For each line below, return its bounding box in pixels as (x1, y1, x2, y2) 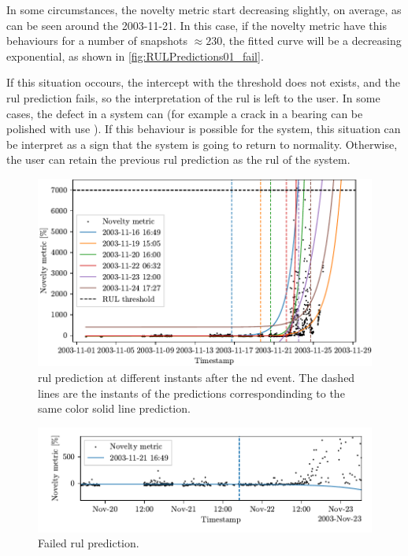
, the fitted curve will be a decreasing (222, 32, 402, 49)
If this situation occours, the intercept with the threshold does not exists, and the (6, 74, 400, 91)
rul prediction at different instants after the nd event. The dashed (38, 369, 355, 385)
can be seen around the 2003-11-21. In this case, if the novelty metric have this (6, 17, 387, 33)
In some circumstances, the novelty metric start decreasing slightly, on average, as (6, 2, 402, 17)
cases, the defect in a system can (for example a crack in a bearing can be (6, 105, 363, 121)
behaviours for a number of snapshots (6, 32, 187, 49)
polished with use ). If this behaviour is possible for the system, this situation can (6, 120, 401, 137)
